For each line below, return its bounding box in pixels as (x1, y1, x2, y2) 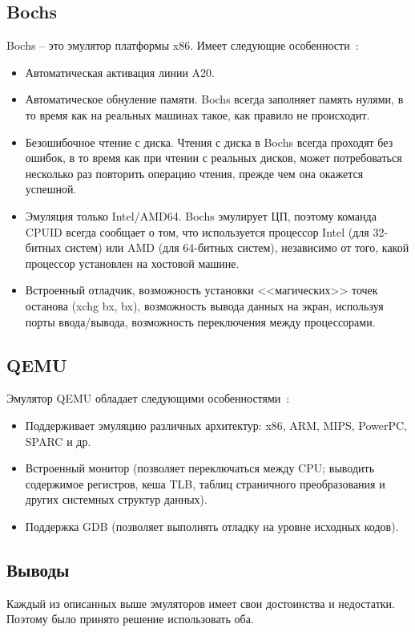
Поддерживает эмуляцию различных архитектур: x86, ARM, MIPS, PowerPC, (25, 416, 407, 433)
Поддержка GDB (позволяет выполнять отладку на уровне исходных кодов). (25, 517, 399, 534)
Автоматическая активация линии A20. (25, 63, 215, 80)
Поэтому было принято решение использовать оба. (6, 610, 254, 627)
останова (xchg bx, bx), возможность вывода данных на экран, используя (25, 297, 384, 314)
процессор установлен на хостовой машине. (25, 254, 240, 271)
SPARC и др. (25, 432, 91, 449)
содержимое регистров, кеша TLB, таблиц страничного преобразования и (25, 475, 385, 492)
